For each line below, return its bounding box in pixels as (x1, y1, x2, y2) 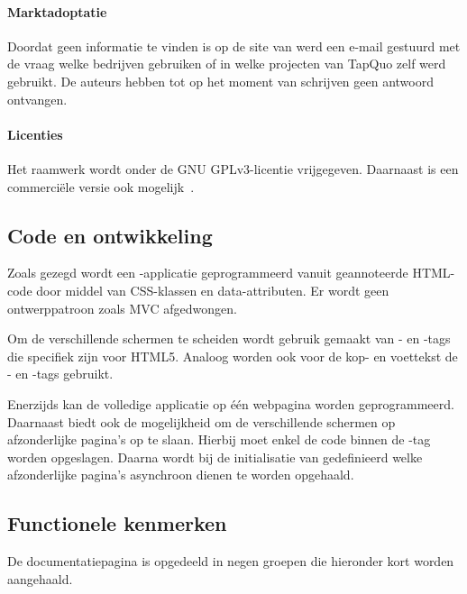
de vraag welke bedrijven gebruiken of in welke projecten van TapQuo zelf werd (7, 54, 446, 73)
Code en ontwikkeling (7, 221, 213, 249)
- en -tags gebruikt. (7, 364, 114, 383)
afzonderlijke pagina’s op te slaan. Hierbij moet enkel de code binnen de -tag (7, 430, 431, 449)
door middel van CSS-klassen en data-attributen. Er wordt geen (36, 280, 389, 299)
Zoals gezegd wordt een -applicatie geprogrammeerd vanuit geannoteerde (7, 263, 408, 282)
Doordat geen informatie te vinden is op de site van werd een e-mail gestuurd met (7, 36, 461, 55)
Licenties (7, 124, 63, 143)
